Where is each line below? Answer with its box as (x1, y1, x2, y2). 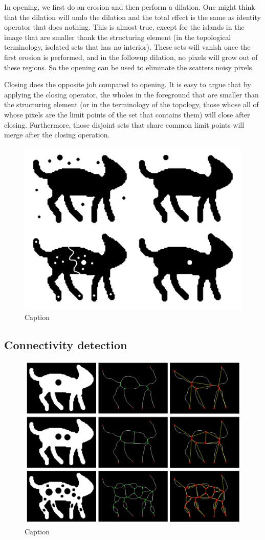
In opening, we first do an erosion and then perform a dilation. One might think (4, 2, 255, 12)
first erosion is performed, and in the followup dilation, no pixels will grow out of (4, 51, 258, 62)
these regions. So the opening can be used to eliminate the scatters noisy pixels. (4, 62, 254, 72)
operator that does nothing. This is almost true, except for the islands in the (4, 22, 245, 32)
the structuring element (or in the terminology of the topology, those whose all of (4, 99, 259, 110)
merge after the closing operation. (4, 129, 110, 140)
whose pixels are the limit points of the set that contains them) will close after (4, 109, 250, 119)
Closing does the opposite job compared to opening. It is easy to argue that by (4, 79, 251, 90)
